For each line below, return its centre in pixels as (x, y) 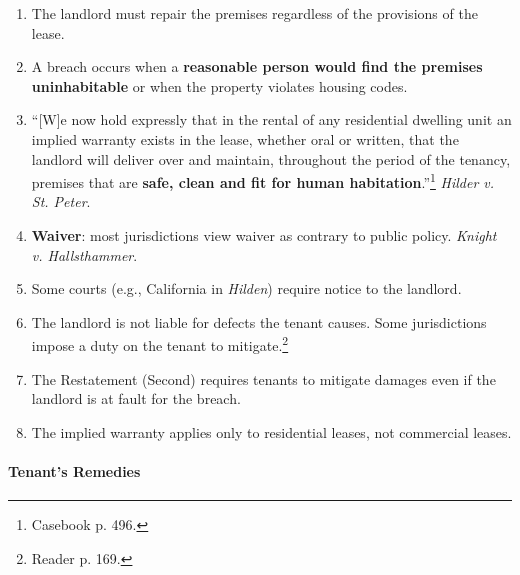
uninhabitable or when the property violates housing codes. (219, 85)
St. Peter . (61, 201)
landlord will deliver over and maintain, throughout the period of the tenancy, (271, 158)
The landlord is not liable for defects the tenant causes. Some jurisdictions (259, 321)
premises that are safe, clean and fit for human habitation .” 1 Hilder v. (263, 180)
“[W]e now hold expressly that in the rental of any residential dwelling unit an (271, 119)
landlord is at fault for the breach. (136, 398)
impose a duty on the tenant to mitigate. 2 (160, 344)
